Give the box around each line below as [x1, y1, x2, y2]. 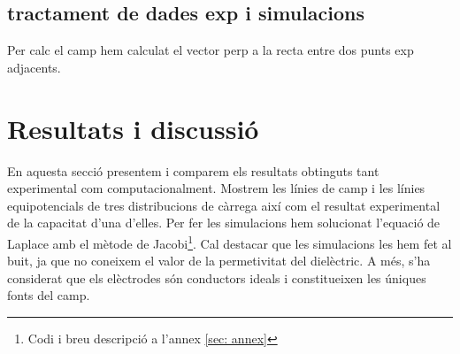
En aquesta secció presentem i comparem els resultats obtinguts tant [7, 161, 379, 180]
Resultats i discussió [7, 110, 259, 146]
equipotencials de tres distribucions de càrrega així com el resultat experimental [7, 196, 441, 214]
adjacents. [7, 58, 61, 76]
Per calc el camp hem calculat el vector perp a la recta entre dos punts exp [7, 41, 414, 59]
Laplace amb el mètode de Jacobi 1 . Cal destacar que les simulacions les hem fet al [7, 231, 452, 252]
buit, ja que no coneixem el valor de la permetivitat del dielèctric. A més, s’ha [7, 251, 431, 270]
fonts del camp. [7, 286, 90, 304]
